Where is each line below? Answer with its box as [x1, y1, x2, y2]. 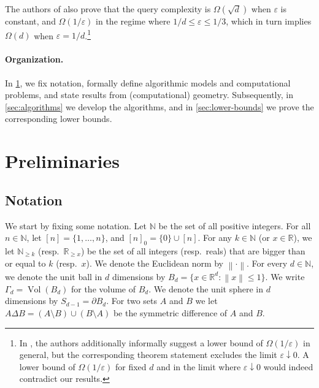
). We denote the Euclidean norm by [86, 256, 224, 269]
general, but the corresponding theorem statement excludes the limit [19, 348, 277, 361]
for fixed [115, 360, 147, 373]
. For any [198, 231, 232, 244]
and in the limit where [156, 360, 241, 373]
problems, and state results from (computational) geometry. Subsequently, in [5, 88, 293, 101]
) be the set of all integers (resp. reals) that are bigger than [80, 244, 306, 257]
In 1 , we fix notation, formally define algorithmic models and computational [5, 76, 291, 89]
